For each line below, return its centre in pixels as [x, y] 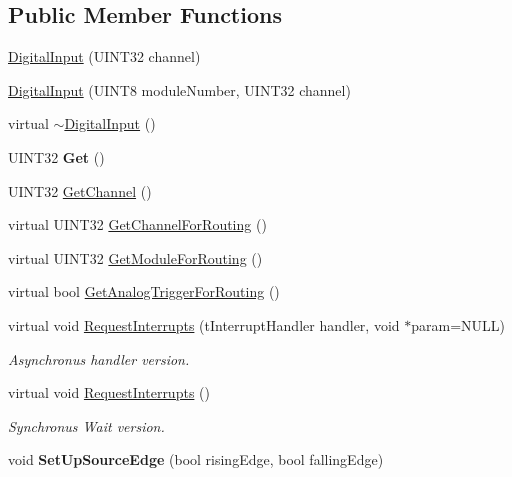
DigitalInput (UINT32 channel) [104, 56]
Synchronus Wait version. [86, 425]
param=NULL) [458, 324]
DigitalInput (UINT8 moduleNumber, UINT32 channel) [179, 89]
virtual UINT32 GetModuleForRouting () [135, 257]
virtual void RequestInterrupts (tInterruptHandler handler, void [204, 324]
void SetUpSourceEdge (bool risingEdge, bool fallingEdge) [196, 459]
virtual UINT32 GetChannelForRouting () [137, 224]
